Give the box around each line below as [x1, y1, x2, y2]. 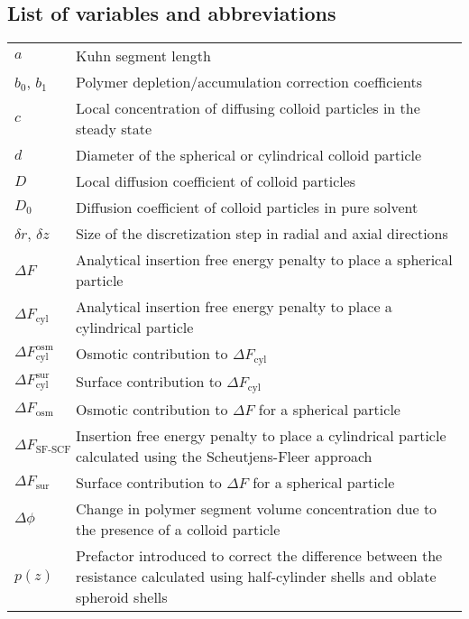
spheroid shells [75, 587, 168, 608]
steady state [75, 118, 152, 140]
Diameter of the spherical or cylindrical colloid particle [75, 144, 422, 166]
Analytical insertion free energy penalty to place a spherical [75, 249, 453, 271]
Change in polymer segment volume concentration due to [75, 498, 437, 520]
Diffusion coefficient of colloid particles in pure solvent [75, 197, 418, 218]
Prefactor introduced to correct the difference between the [75, 545, 443, 567]
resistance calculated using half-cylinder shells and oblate [75, 566, 437, 587]
